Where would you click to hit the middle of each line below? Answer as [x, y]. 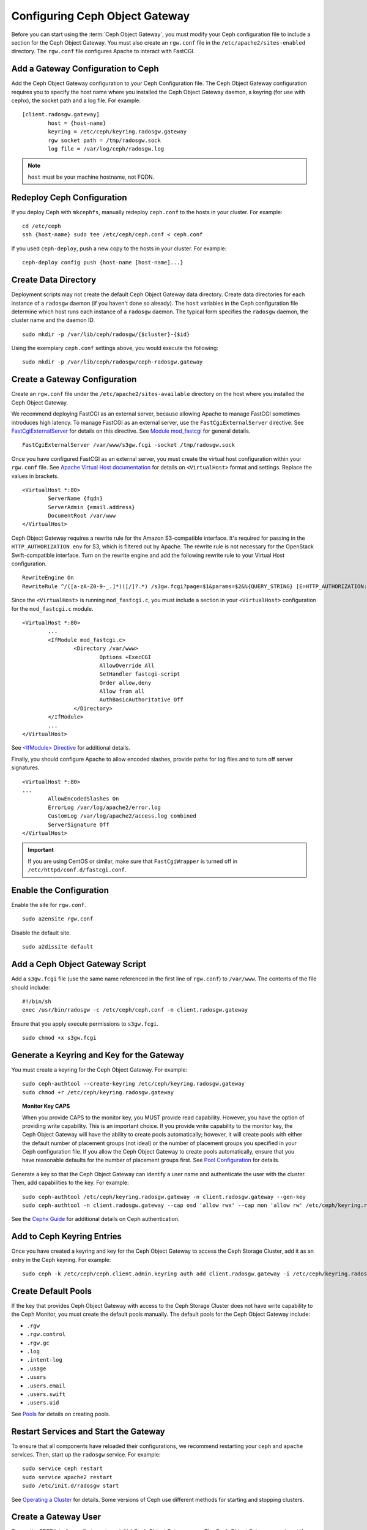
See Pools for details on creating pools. [61, 1414]
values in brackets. [35, 476]
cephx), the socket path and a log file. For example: [76, 100]
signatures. [25, 767]
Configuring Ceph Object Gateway [101, 16]
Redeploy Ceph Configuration [69, 197]
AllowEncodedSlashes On [83, 799]
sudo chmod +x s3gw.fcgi [59, 1038]
